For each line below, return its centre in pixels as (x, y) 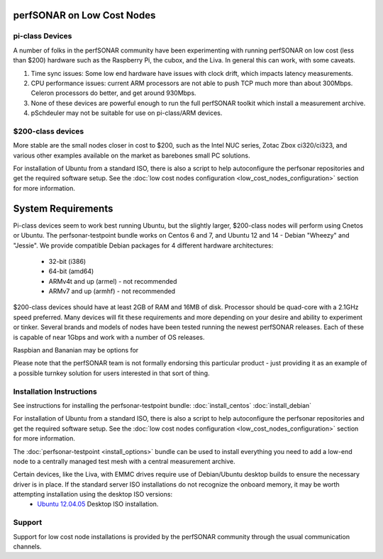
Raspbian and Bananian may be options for (76, 350)
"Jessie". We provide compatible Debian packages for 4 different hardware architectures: (143, 245)
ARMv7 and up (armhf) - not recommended (112, 292)
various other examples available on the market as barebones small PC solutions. (132, 155)
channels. (27, 546)
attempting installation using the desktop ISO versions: (93, 494)
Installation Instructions (55, 392)
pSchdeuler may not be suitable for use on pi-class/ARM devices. (127, 113)
